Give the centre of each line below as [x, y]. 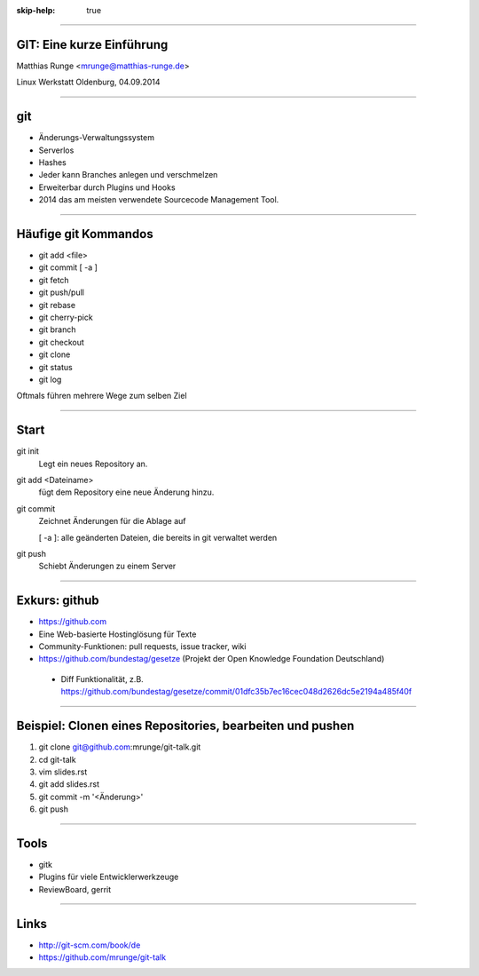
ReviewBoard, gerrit [75, 889]
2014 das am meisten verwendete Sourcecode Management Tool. [159, 200]
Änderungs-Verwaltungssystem [97, 138]
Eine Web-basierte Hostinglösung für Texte [118, 634]
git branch [57, 329]
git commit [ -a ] [68, 267]
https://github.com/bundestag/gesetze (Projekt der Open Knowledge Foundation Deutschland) [212, 659]
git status [55, 367]
